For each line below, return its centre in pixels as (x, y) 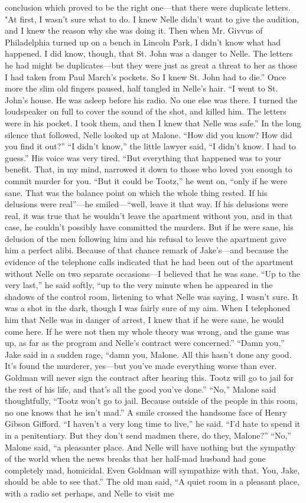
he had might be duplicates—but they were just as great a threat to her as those (151, 65)
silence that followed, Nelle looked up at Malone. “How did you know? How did (149, 134)
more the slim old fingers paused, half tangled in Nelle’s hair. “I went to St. (141, 88)
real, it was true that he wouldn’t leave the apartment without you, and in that (149, 215)
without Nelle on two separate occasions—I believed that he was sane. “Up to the (153, 273)
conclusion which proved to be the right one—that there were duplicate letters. (148, 7)
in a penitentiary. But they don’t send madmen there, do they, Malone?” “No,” (148, 435)
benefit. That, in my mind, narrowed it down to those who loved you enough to (149, 169)
